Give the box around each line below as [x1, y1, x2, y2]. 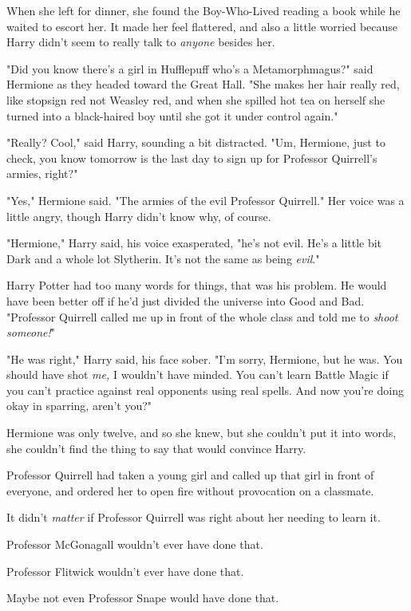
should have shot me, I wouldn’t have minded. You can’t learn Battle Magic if [6, 366, 389, 383]
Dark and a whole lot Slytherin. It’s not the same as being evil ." [6, 250, 320, 266]
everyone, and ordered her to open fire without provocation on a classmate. [6, 482, 374, 499]
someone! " [6, 324, 56, 341]
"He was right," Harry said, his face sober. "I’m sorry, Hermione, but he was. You [6, 350, 403, 367]
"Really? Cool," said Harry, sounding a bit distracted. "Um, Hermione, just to [6, 134, 385, 151]
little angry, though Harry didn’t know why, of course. [6, 207, 271, 224]
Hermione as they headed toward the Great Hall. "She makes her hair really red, [6, 76, 400, 93]
